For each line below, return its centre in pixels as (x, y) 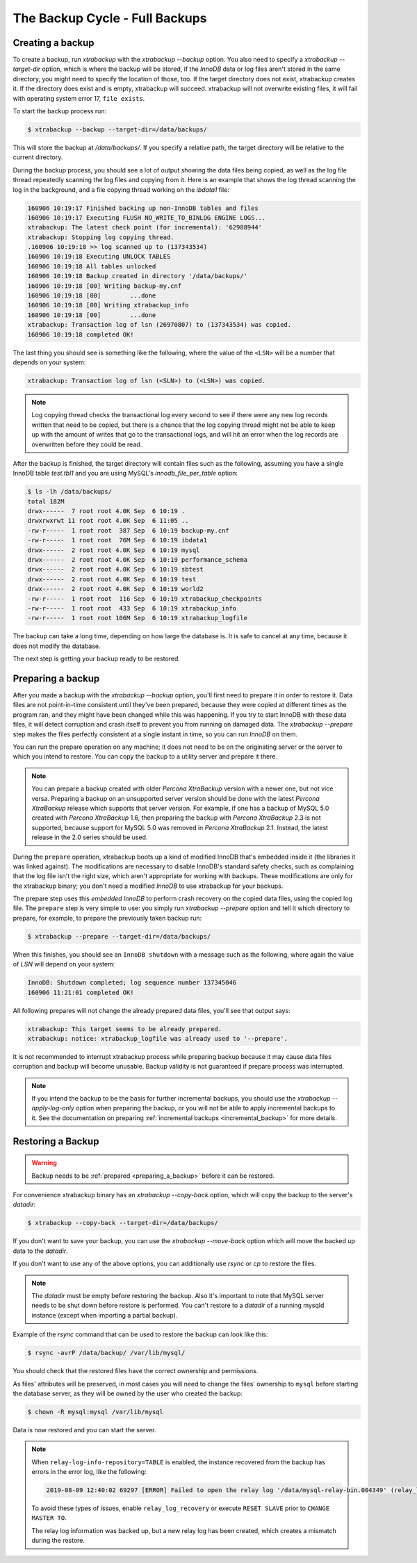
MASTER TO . (49, 1518)
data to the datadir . (41, 1251)
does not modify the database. (57, 646)
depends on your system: (49, 362)
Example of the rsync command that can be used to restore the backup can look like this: (140, 1334)
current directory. (38, 157)
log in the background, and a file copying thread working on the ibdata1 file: (121, 189)
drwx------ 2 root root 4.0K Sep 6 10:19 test (112, 579)
